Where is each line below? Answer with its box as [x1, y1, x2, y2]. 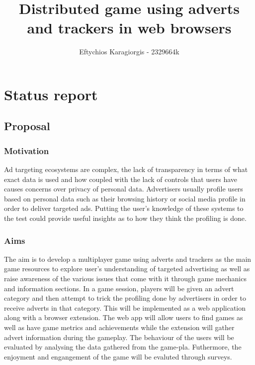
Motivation [4, 144, 49, 157]
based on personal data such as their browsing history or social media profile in [4, 193, 246, 203]
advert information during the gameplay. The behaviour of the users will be [4, 332, 234, 342]
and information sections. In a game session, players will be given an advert [4, 283, 234, 293]
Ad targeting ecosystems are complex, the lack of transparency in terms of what [4, 164, 248, 175]
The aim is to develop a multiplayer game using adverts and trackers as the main [4, 253, 252, 264]
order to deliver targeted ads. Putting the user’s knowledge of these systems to [4, 203, 244, 213]
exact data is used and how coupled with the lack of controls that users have [4, 174, 238, 184]
